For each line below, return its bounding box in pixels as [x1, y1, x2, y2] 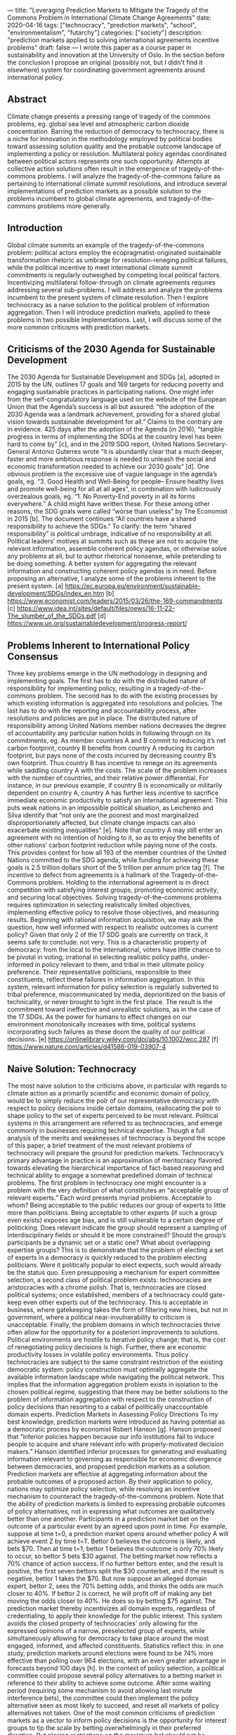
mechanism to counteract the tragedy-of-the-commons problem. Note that [7, 1493, 224, 1501]
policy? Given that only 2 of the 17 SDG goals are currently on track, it [7, 930, 209, 939]
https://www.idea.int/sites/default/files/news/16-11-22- [16, 604, 176, 613]
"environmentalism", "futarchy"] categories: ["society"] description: [7, 28, 203, 37]
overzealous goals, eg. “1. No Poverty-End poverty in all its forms [7, 492, 195, 501]
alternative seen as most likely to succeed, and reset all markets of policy [7, 1701, 220, 1710]
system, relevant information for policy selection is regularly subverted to [7, 983, 219, 992]
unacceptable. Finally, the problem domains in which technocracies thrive [7, 1320, 221, 1329]
